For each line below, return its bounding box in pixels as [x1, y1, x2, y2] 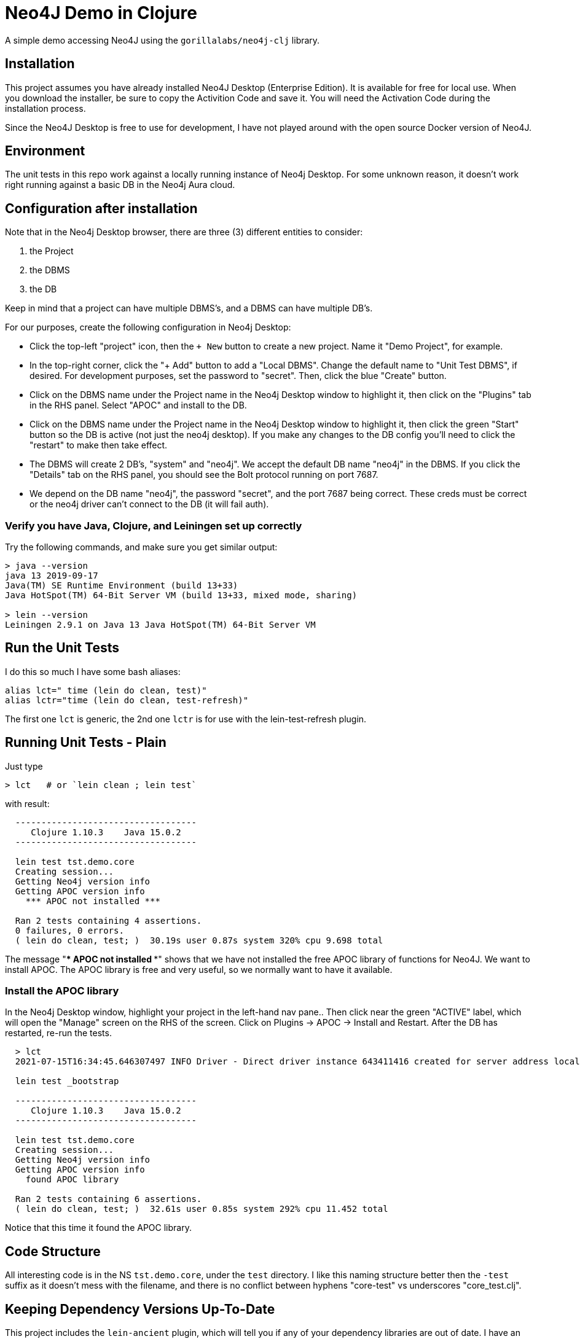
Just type [5, 760, 43, 771]
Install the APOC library [5, 985, 119, 997]
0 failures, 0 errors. [15, 925, 124, 935]
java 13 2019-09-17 [5, 571, 98, 581]
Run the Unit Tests [5, 640, 119, 656]
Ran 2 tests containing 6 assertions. [15, 1194, 202, 1204]
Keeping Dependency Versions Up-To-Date [5, 1301, 275, 1317]
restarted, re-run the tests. [5, 1028, 112, 1039]
